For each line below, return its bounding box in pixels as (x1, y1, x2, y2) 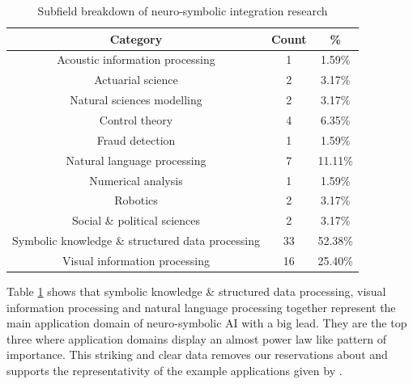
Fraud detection (96, 131, 176, 148)
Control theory (99, 111, 173, 128)
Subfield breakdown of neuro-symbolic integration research (37, 2, 328, 19)
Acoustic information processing (57, 51, 215, 68)
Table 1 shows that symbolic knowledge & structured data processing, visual (6, 282, 386, 299)
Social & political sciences (71, 212, 201, 229)
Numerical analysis (89, 171, 183, 188)
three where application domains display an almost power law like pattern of (6, 330, 386, 347)
